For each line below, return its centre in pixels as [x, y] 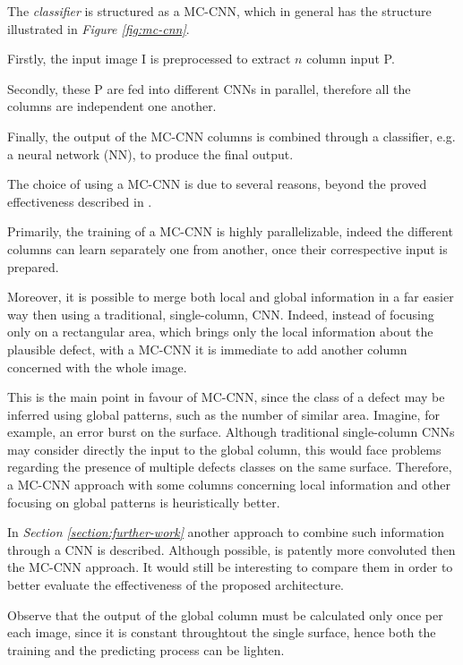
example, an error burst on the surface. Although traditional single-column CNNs [231, 432]
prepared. [33, 266]
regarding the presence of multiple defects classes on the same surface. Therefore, [230, 467]
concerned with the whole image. [97, 367]
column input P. [351, 59]
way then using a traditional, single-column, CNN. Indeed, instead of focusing [221, 314]
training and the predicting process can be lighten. [146, 649]
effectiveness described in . [80, 201]
